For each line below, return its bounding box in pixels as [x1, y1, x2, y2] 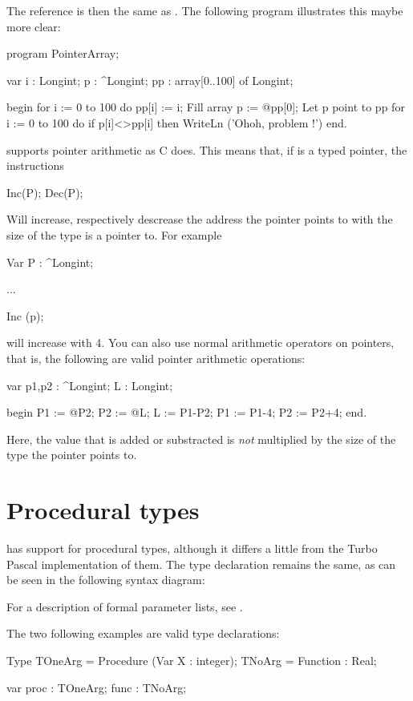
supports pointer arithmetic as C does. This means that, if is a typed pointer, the [6, 141, 407, 158]
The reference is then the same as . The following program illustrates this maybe [6, 2, 403, 18]
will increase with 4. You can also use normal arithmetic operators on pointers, [6, 334, 395, 351]
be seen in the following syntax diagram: [6, 571, 205, 588]
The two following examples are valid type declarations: [6, 625, 280, 642]
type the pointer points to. [6, 446, 137, 463]
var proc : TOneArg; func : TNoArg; [6, 679, 187, 695]
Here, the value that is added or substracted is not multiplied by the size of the [6, 430, 396, 447]
